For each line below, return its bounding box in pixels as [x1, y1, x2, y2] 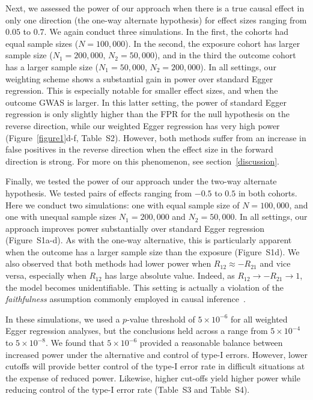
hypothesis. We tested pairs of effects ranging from [5, 186, 192, 199]
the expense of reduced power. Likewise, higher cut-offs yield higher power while [5, 371, 300, 384]
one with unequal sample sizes [5, 210, 117, 223]
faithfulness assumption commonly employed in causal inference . [5, 292, 246, 305]
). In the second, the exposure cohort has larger [125, 37, 300, 49]
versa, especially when [5, 269, 87, 282]
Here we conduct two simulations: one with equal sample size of [5, 198, 240, 211]
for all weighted [231, 312, 288, 325]
